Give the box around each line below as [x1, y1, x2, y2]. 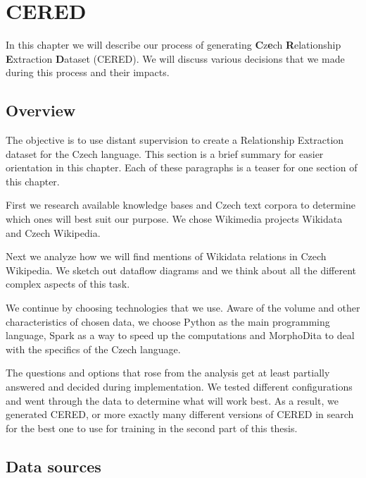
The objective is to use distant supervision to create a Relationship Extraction [6, 133, 344, 147]
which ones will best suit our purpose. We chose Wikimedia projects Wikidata [6, 212, 343, 226]
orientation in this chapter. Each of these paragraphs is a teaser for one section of [6, 160, 358, 175]
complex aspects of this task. [6, 276, 130, 291]
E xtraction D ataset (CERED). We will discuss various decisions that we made [6, 51, 345, 66]
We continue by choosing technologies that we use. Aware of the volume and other [6, 300, 360, 315]
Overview [6, 99, 76, 121]
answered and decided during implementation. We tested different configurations [6, 379, 353, 394]
